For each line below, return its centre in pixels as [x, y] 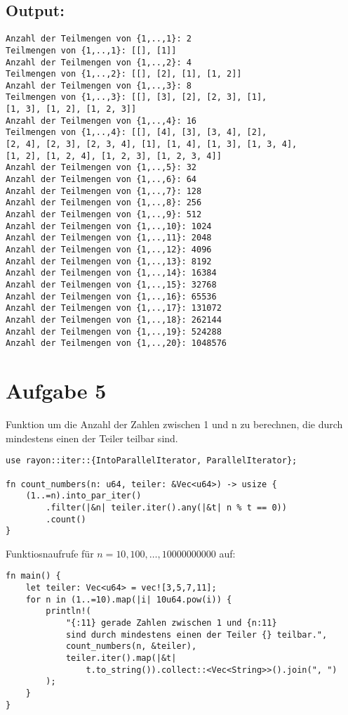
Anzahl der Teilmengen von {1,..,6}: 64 [101, 180]
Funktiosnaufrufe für [50, 553]
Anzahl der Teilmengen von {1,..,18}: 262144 [114, 320]
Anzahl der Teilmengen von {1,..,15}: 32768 [111, 284]
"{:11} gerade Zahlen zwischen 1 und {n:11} [171, 623]
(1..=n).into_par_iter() [83, 496]
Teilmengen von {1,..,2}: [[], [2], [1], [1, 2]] [124, 74]
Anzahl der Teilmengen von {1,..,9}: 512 [104, 215]
